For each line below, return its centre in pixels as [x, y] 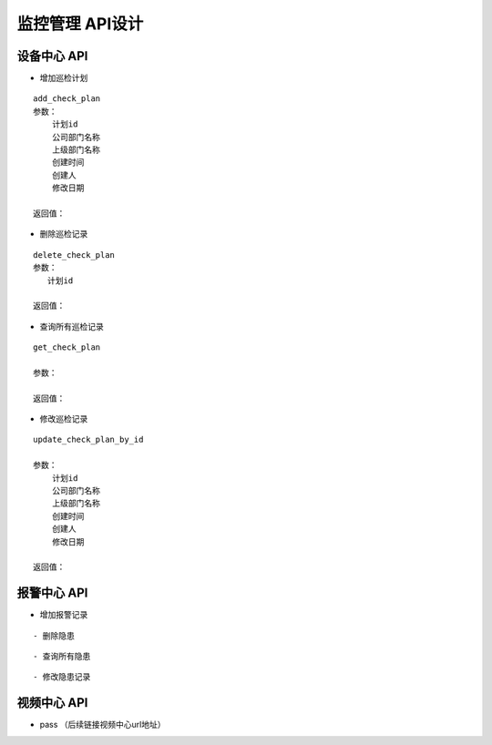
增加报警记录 [64, 615]
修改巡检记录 [64, 419]
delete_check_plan [74, 255]
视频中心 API [52, 703]
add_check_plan [67, 99]
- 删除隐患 [54, 636]
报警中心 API [52, 593]
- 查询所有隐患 [62, 657]
